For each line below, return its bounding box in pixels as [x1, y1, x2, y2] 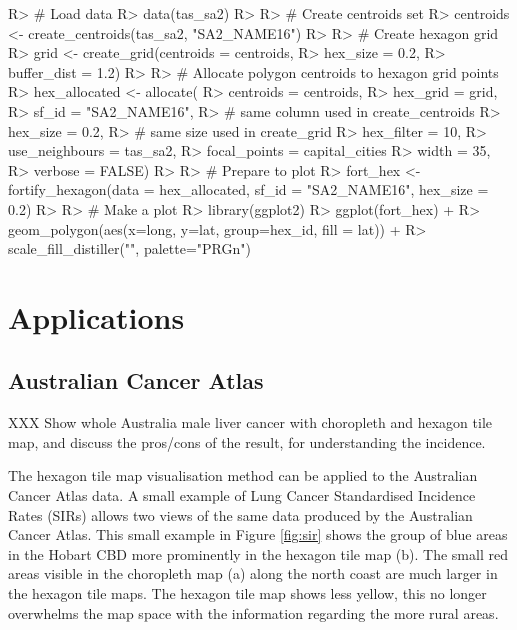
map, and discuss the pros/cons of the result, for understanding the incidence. [8, 431, 486, 452]
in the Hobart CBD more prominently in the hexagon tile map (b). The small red [8, 543, 508, 564]
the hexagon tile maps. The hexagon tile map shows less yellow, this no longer [8, 583, 487, 604]
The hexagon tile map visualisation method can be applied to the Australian [8, 465, 478, 486]
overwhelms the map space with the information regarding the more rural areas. [8, 602, 499, 623]
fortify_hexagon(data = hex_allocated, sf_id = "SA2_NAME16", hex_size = [8, 179, 489, 200]
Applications [8, 296, 185, 337]
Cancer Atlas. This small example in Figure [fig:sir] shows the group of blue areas [8, 524, 508, 545]
